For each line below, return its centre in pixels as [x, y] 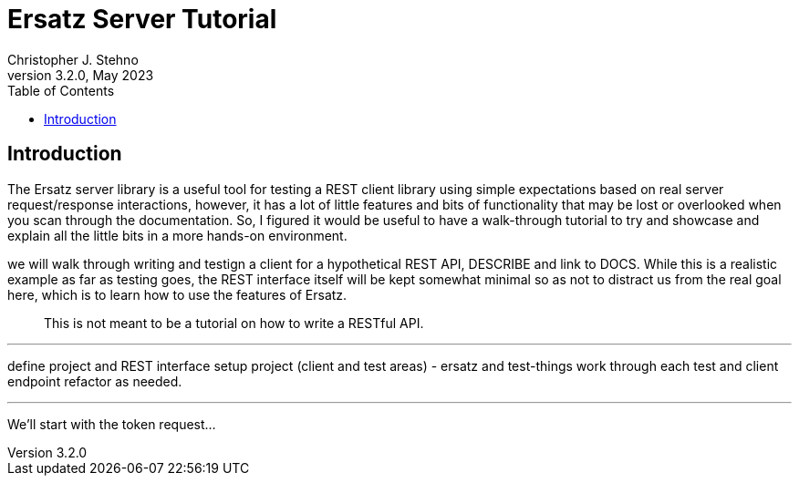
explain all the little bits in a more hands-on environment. [177, 235]
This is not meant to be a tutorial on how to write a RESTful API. [234, 323]
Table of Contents [61, 90]
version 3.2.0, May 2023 [81, 75]
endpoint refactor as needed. [95, 381]
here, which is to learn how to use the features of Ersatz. [177, 294]
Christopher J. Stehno [73, 59]
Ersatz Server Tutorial [142, 19]
